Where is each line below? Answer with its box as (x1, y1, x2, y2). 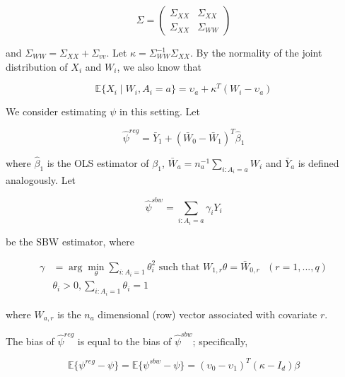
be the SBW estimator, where (6, 233, 134, 248)
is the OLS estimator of (47, 155, 149, 170)
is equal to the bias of (77, 333, 172, 348)
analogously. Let (6, 173, 76, 187)
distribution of (6, 59, 68, 74)
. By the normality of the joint (189, 45, 322, 59)
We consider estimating (6, 104, 107, 119)
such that (158, 262, 200, 272)
